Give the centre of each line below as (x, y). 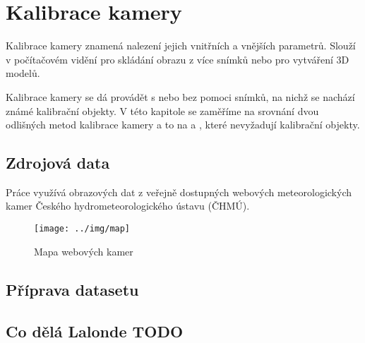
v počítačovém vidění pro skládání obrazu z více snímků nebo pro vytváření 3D (178, 59)
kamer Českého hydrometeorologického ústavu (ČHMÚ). (128, 206)
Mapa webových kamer (84, 251)
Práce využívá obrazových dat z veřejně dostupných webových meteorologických (179, 192)
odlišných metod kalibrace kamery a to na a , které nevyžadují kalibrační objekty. (183, 125)
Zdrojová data (58, 163)
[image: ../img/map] (82, 229)
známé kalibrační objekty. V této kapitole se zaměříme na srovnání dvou (162, 110)
